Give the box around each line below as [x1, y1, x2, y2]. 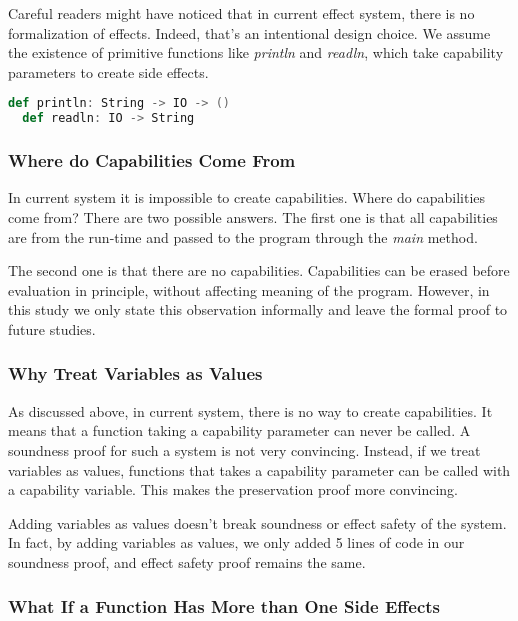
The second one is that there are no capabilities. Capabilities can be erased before [8, 260, 510, 281]
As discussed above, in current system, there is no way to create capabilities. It [8, 400, 493, 421]
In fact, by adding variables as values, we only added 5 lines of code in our [8, 532, 465, 553]
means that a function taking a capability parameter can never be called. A [8, 420, 471, 441]
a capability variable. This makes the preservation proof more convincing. [8, 479, 458, 500]
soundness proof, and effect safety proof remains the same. [8, 551, 366, 572]
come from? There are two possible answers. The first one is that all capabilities [8, 206, 498, 227]
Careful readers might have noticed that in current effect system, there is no [8, 3, 475, 23]
